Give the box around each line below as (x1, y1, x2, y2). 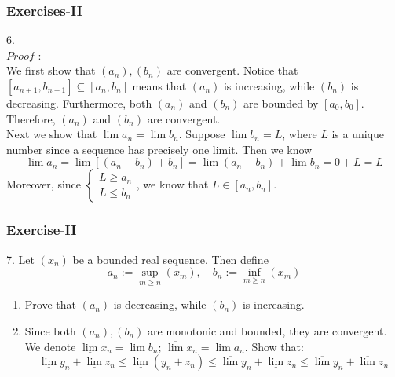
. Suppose (178, 126, 225, 142)
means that (132, 78, 187, 93)
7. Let (6, 251, 35, 267)
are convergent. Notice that (166, 62, 298, 79)
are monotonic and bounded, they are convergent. (148, 323, 387, 339)
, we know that (136, 176, 209, 192)
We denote (24, 338, 76, 354)
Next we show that (6, 126, 97, 142)
